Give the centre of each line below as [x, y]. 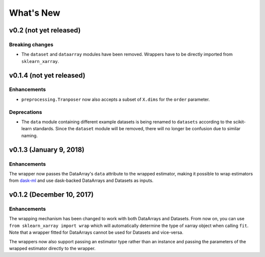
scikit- [240, 122]
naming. [29, 136]
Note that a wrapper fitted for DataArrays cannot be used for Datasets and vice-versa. [96, 232]
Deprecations [26, 112]
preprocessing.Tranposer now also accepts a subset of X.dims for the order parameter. [116, 99]
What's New [35, 13]
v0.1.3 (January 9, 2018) [47, 150]
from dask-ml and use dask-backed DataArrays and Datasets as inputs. [81, 181]
